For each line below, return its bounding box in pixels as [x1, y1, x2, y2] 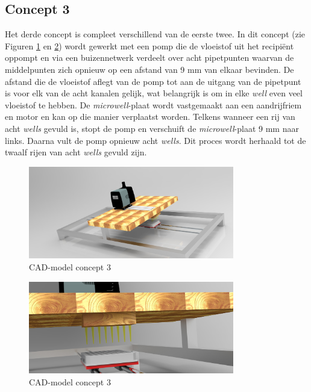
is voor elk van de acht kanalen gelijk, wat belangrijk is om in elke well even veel [5, 87, 303, 99]
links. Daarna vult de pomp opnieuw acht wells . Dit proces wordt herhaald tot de [5, 134, 306, 146]
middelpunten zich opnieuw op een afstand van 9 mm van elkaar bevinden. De [5, 63, 294, 75]
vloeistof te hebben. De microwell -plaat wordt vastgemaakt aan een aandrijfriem [5, 98, 302, 111]
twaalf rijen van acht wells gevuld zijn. [5, 146, 147, 158]
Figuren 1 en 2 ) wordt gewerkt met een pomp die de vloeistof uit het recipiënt [5, 39, 294, 52]
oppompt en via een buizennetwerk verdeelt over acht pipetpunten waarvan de [5, 51, 294, 64]
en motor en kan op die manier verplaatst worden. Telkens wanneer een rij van [5, 110, 295, 123]
